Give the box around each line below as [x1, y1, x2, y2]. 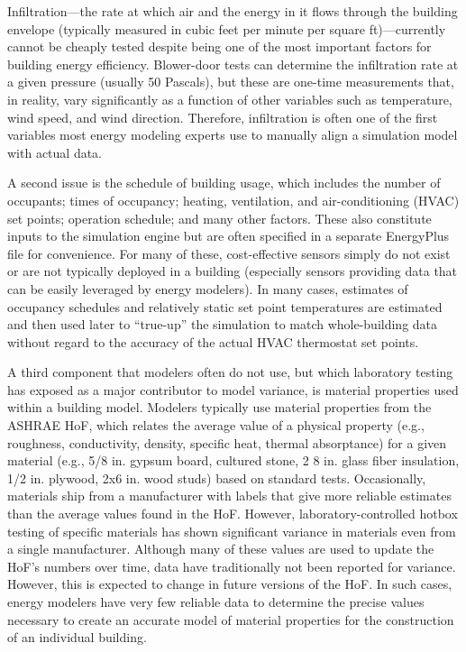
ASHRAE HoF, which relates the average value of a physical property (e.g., [7, 416, 425, 435]
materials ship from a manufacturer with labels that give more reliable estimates [7, 486, 452, 505]
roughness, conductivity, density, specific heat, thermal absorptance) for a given [7, 433, 447, 452]
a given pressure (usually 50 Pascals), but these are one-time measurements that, [7, 72, 454, 91]
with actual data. [7, 142, 103, 161]
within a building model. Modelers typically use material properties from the [7, 398, 432, 417]
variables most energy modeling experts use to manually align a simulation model [7, 125, 458, 144]
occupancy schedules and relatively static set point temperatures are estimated [7, 297, 443, 316]
